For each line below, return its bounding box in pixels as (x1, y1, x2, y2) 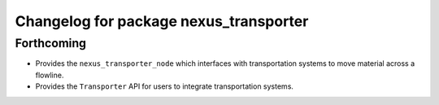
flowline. (35, 70, 64, 80)
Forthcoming (15, 36, 87, 50)
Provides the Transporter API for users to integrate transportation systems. (35, 81, 294, 91)
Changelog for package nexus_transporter (15, 12, 309, 30)
